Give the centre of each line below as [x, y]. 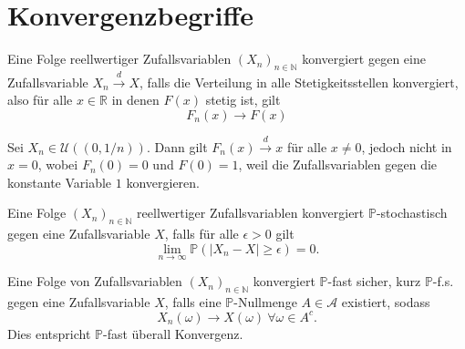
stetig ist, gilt [243, 100]
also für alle [40, 100]
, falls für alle [201, 234]
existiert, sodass [386, 301]
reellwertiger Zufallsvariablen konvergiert [251, 213]
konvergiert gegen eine [364, 59]
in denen [135, 100]
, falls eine [193, 301]
